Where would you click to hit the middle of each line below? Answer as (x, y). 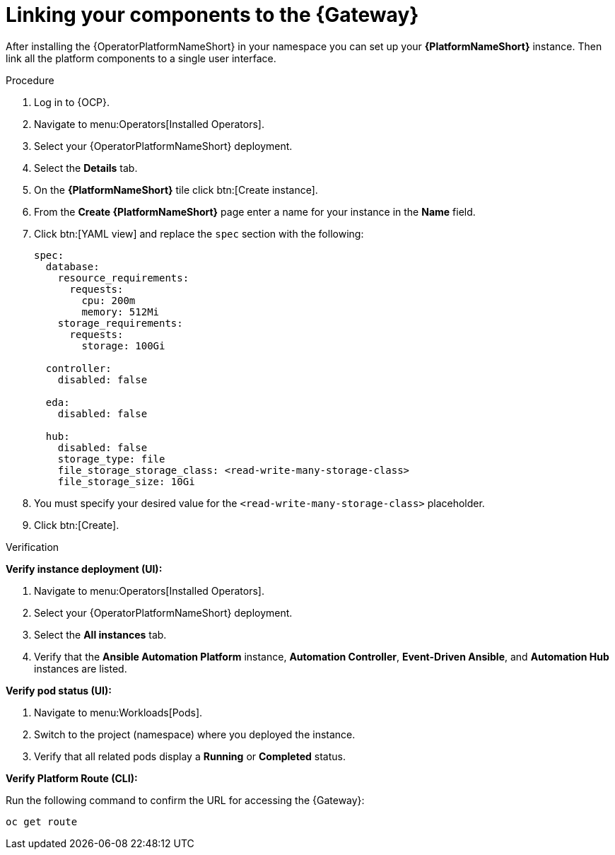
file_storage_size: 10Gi (126, 481)
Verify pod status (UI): (59, 690)
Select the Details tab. (86, 168)
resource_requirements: (123, 278)
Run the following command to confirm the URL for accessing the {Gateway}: (185, 800)
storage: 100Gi (123, 345)
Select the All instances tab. (100, 634)
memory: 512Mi (121, 312)
